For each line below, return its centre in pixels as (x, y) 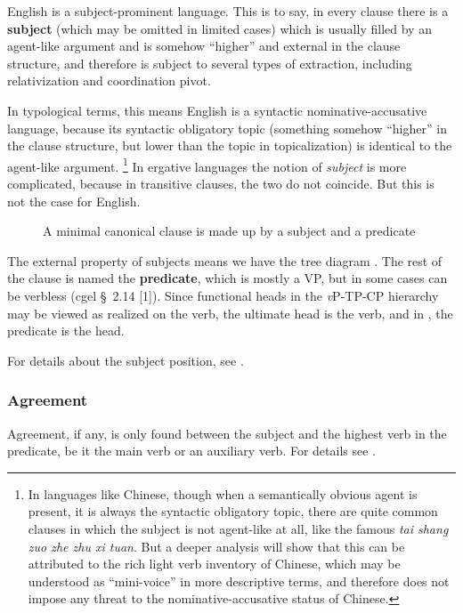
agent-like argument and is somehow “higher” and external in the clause (204, 46)
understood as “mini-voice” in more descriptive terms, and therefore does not (239, 581)
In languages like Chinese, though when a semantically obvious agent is (223, 493)
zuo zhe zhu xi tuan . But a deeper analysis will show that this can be (216, 546)
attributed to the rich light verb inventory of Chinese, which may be (214, 564)
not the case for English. (74, 201)
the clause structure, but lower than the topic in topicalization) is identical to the (230, 145)
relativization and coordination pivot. (109, 81)
